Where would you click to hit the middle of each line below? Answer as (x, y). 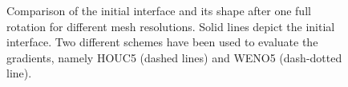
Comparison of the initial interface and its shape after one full (159, 10)
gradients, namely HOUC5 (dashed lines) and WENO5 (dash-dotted (174, 57)
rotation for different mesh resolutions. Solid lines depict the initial (171, 26)
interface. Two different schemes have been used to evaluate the (162, 42)
